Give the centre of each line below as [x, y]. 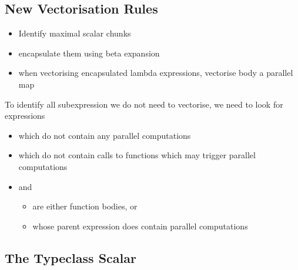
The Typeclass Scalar [71, 257]
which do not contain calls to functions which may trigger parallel [137, 155]
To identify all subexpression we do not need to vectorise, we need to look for [144, 104]
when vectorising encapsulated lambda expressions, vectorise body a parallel [156, 73]
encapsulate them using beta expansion [89, 53]
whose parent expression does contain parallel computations [140, 226]
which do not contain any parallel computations [105, 135]
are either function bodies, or [85, 206]
